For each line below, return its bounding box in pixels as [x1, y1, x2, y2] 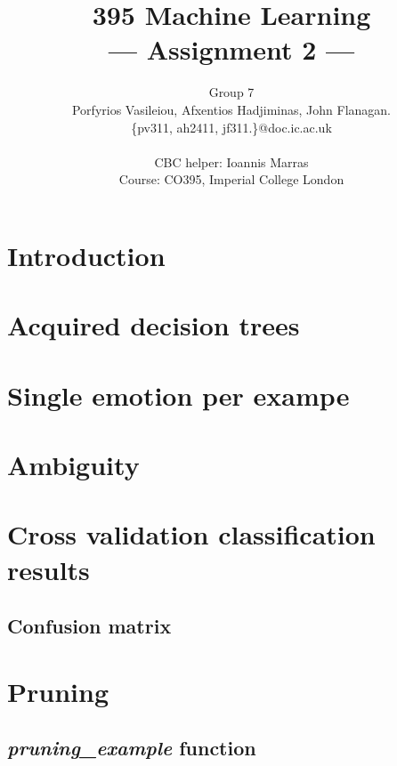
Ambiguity [7, 447, 140, 482]
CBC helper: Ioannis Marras [154, 152, 309, 171]
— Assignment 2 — [108, 31, 355, 68]
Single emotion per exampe [7, 376, 350, 413]
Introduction [7, 237, 166, 273]
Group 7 [208, 83, 255, 101]
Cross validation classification [7, 516, 376, 552]
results [7, 551, 90, 587]
